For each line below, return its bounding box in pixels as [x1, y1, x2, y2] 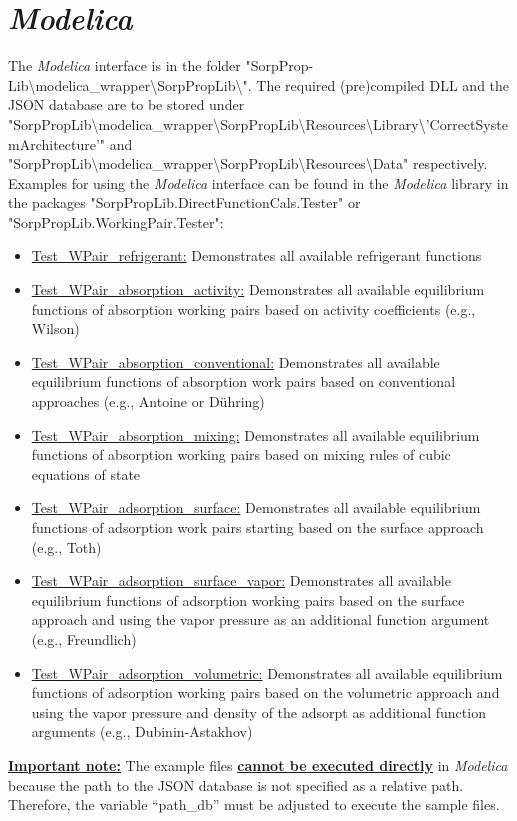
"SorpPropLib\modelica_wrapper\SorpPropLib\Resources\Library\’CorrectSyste [8, 113, 508, 134]
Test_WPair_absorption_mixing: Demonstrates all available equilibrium [31, 424, 480, 445]
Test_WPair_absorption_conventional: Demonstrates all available [31, 351, 440, 372]
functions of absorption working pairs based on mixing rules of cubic [31, 444, 451, 465]
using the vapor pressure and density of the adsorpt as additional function [31, 701, 486, 722]
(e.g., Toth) [31, 536, 102, 557]
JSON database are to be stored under [8, 94, 245, 115]
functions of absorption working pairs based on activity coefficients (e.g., [31, 298, 476, 319]
